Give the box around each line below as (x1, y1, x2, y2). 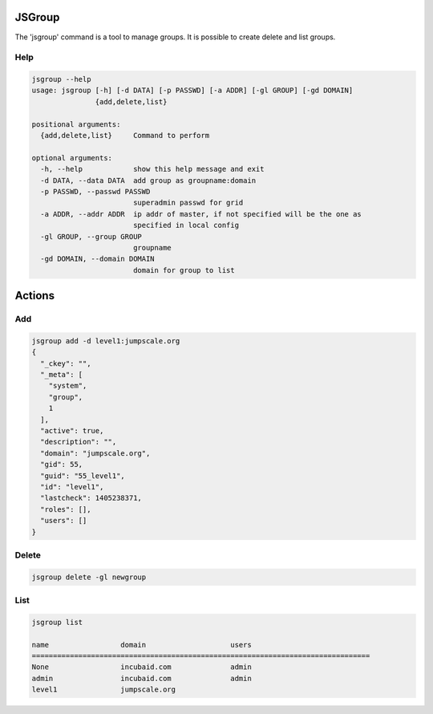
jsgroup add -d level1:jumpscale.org (31, 336, 180, 345)
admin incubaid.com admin (31, 674, 252, 683)
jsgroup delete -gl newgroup (31, 572, 147, 582)
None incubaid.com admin (31, 663, 252, 671)
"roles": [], (40, 505, 91, 513)
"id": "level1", (40, 482, 104, 491)
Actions (14, 289, 55, 302)
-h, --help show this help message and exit (40, 164, 265, 174)
